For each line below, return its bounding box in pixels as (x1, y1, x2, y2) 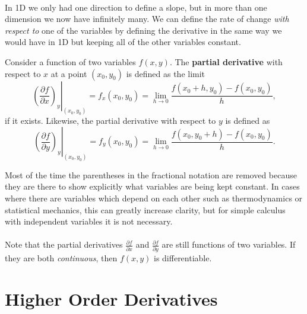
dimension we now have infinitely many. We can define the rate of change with (5, 12, 289, 25)
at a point (50, 67, 87, 79)
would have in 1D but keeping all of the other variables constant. (5, 36, 241, 48)
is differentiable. (154, 251, 212, 264)
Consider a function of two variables (5, 55, 136, 68)
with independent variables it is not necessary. (5, 215, 173, 228)
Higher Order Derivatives (5, 286, 218, 310)
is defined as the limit (126, 67, 205, 79)
